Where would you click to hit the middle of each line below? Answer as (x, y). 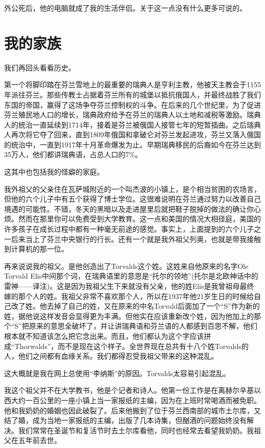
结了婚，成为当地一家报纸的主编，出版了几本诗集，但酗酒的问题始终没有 (125, 420)
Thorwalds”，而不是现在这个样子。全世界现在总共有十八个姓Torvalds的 (131, 346)
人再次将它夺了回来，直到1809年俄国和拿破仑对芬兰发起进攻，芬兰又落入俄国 (132, 134)
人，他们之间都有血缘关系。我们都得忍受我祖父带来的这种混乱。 (111, 356)
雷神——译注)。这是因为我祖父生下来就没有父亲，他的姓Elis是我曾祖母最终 (129, 286)
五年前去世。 (39, 440)
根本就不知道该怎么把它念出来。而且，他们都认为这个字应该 (104, 335)
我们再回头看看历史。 (40, 67)
